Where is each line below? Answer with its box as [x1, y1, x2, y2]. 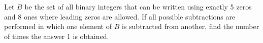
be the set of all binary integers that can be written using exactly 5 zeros [24, 1, 252, 11]
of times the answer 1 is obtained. [4, 30, 109, 41]
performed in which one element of [4, 21, 112, 31]
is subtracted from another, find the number [121, 21, 259, 31]
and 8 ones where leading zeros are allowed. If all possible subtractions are [4, 11, 236, 21]
